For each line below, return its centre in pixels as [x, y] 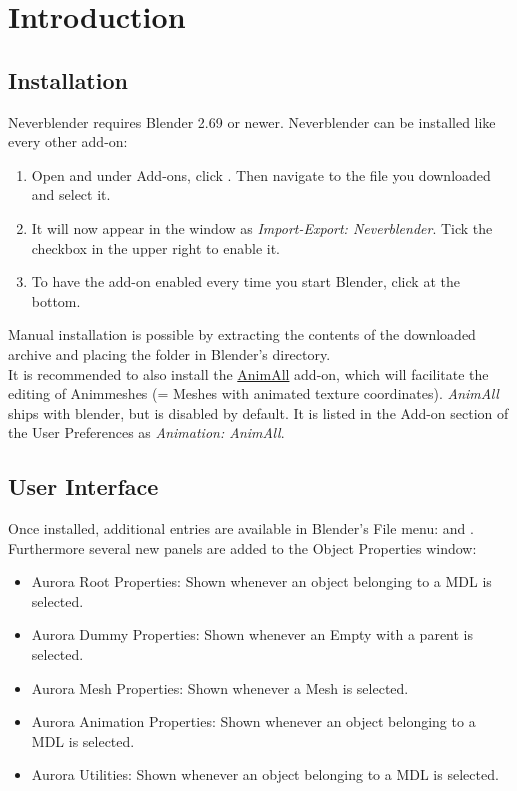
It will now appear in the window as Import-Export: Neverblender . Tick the [262, 227]
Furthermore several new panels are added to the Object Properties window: [242, 547]
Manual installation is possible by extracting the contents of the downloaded [242, 334]
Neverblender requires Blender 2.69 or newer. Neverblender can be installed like [252, 121]
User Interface [83, 486]
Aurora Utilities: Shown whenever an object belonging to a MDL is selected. [265, 774]
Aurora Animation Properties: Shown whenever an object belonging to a [253, 721]
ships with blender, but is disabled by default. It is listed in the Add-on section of [258, 412]
